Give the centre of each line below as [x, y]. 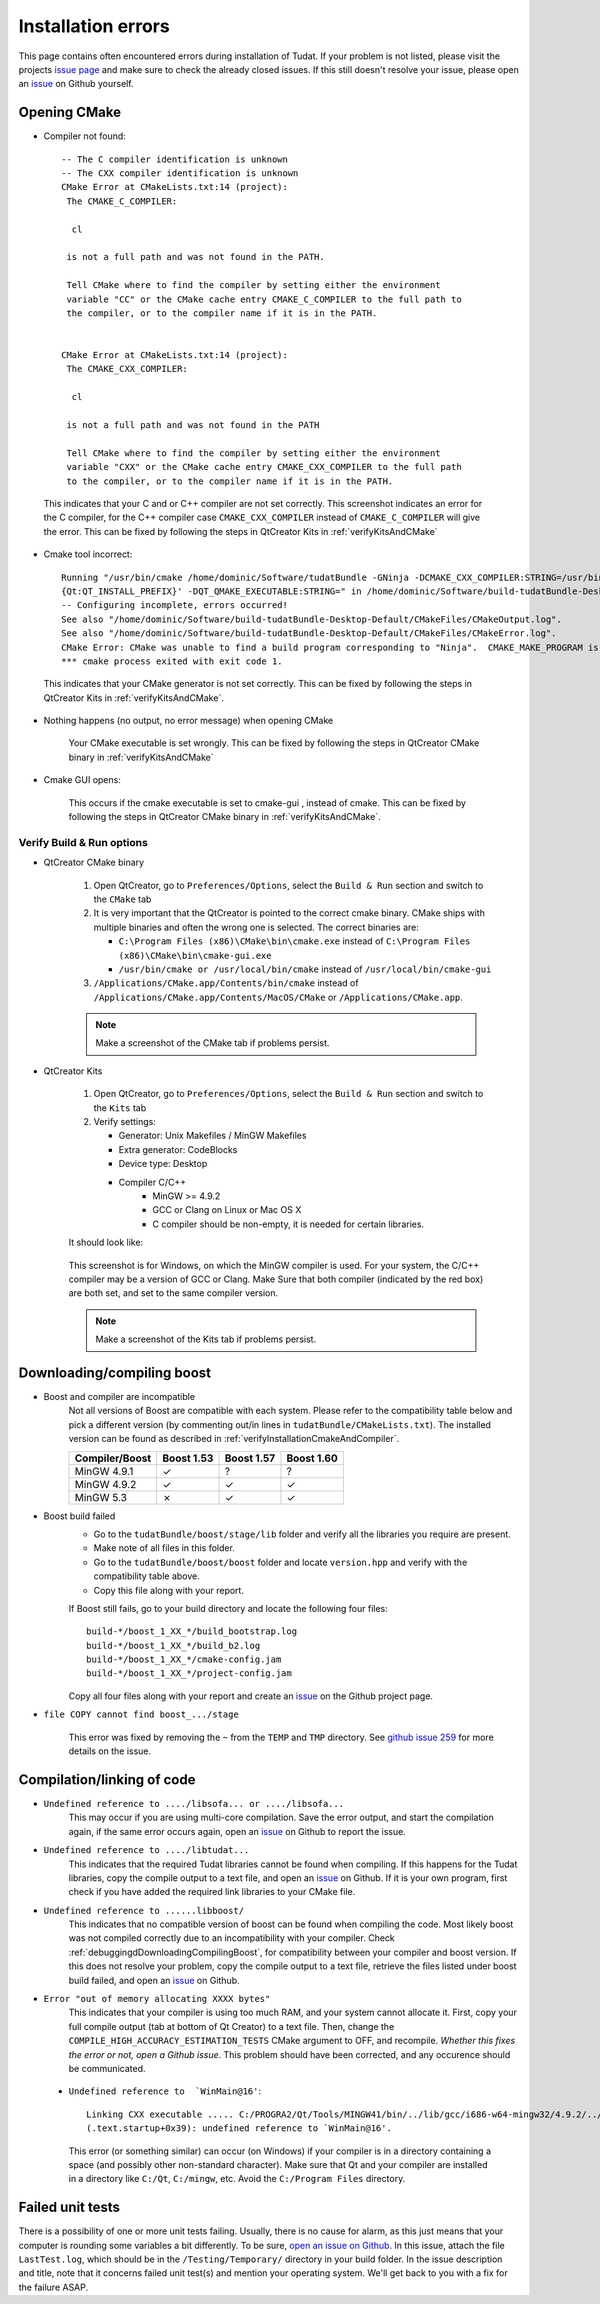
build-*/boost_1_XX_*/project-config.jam [189, 1673]
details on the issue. [110, 1751]
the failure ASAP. [53, 2287]
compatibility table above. [146, 1576]
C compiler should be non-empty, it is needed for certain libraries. [288, 1224]
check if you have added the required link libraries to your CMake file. [212, 1892]
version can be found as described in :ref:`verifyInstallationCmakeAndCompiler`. [234, 1439]
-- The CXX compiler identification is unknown [180, 173]
